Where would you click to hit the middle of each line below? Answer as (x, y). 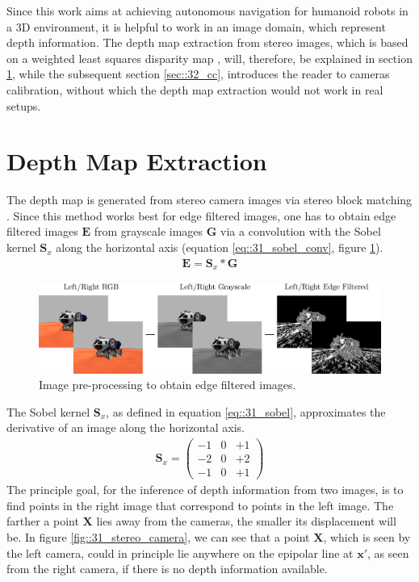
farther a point (43, 521)
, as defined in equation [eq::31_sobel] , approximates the (246, 411)
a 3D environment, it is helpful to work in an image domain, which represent (196, 26)
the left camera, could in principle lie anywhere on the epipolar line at (180, 553)
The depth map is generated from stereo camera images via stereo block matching (209, 200)
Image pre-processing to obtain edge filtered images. (168, 385)
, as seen (388, 553)
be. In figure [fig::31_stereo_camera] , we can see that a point (158, 536)
